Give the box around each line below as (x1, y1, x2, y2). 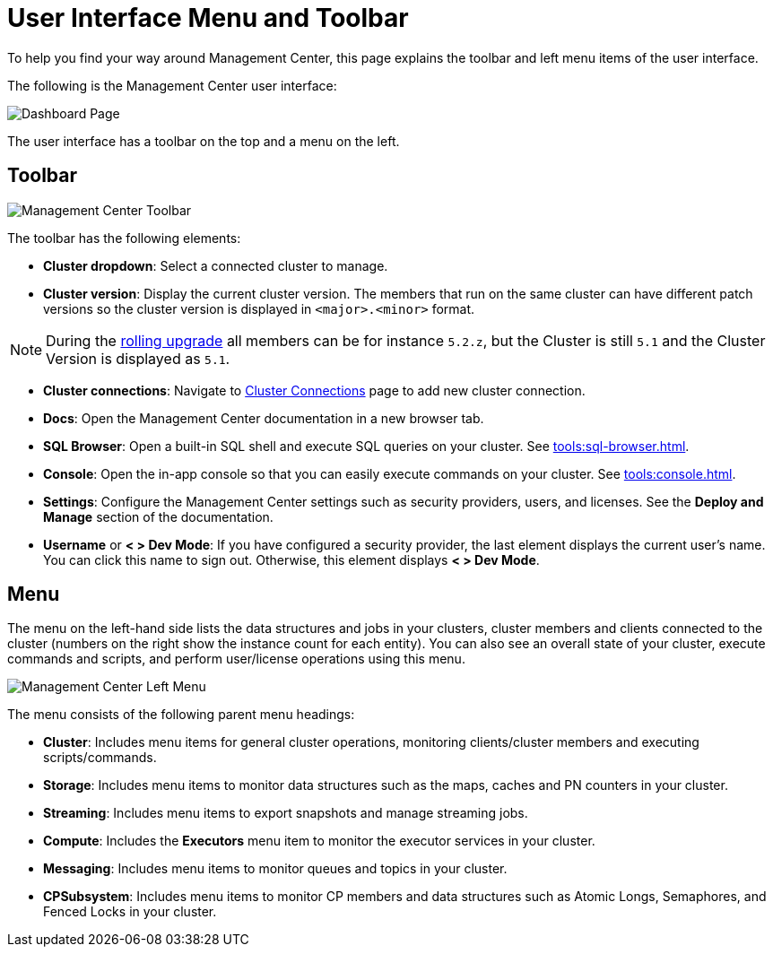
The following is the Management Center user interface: (7, 77, 337, 93)
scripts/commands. (43, 750, 157, 766)
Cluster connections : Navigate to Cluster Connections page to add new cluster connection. (43, 382, 586, 398)
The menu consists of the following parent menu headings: (7, 707, 355, 723)
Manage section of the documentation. (43, 508, 274, 525)
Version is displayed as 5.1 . (46, 349, 230, 368)
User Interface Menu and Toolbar (7, 3, 409, 33)
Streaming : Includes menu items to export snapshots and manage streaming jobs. (43, 805, 528, 821)
